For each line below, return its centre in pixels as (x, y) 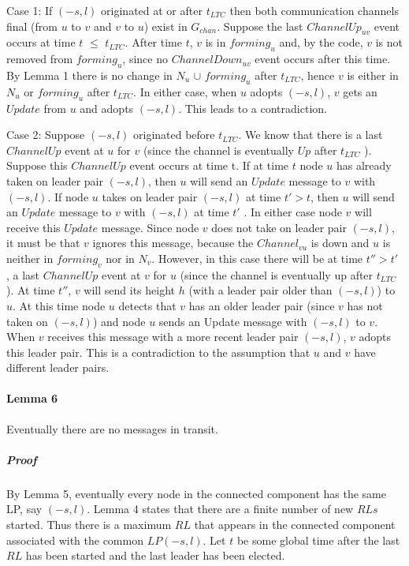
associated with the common (75, 540)
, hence (318, 75)
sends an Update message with (233, 321)
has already (364, 165)
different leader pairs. (58, 367)
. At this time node (59, 305)
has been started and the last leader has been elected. (155, 555)
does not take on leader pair (279, 227)
